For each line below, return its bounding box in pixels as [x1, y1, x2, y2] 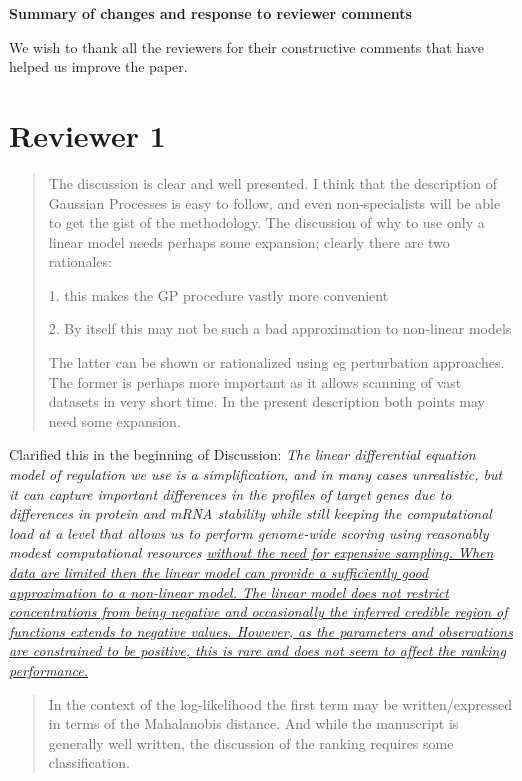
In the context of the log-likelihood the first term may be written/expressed [48, 693, 512, 714]
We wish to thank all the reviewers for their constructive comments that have [9, 36, 484, 57]
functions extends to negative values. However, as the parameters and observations [9, 620, 513, 641]
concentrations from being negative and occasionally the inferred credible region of [9, 601, 508, 622]
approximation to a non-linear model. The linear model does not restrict [9, 581, 450, 602]
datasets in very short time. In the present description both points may [48, 391, 485, 412]
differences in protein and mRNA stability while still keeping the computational [9, 503, 492, 524]
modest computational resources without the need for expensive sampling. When [9, 542, 494, 563]
